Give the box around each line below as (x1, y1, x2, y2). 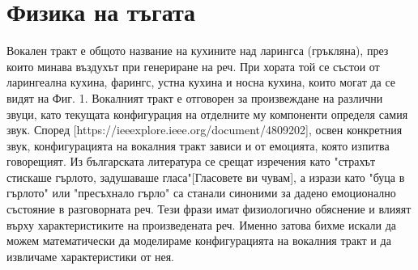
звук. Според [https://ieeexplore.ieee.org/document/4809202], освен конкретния (6, 121, 403, 138)
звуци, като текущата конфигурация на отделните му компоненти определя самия (6, 105, 408, 122)
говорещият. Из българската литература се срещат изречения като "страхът (6, 153, 376, 170)
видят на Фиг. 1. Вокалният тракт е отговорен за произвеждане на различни (6, 89, 383, 106)
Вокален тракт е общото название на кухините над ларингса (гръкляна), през (6, 42, 389, 59)
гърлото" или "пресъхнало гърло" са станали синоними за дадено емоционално (6, 184, 396, 201)
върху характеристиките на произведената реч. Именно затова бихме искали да (6, 216, 397, 233)
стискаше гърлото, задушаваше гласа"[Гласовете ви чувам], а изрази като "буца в (6, 168, 405, 185)
